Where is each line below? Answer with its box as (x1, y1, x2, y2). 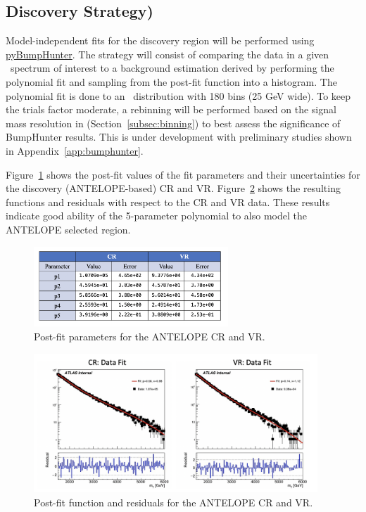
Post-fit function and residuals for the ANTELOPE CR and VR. (34, 494, 313, 509)
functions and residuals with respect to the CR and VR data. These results (6, 194, 330, 209)
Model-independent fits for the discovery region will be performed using (6, 33, 315, 48)
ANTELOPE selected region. (6, 222, 131, 236)
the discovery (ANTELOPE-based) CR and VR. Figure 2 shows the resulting (6, 181, 341, 196)
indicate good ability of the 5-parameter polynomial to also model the (6, 208, 307, 223)
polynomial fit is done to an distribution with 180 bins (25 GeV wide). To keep (6, 88, 351, 103)
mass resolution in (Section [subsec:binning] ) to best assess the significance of (6, 115, 341, 130)
